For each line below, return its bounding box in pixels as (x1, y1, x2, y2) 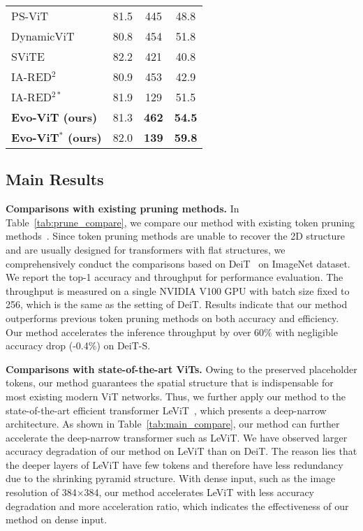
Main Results (6, 168, 104, 190)
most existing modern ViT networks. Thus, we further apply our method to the (6, 388, 346, 403)
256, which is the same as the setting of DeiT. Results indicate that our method (6, 297, 348, 312)
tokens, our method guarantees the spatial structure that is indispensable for (6, 375, 334, 390)
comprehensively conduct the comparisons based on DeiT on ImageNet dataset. (6, 256, 350, 270)
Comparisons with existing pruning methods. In (6, 201, 239, 216)
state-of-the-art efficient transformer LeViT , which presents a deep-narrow (6, 402, 327, 417)
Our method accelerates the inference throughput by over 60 (6, 324, 265, 339)
